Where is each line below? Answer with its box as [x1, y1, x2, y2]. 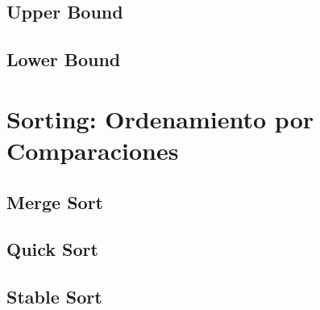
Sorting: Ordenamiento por [6, 102, 314, 135]
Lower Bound [6, 47, 121, 72]
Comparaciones [6, 133, 179, 166]
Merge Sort [6, 189, 103, 214]
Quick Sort [6, 237, 98, 262]
